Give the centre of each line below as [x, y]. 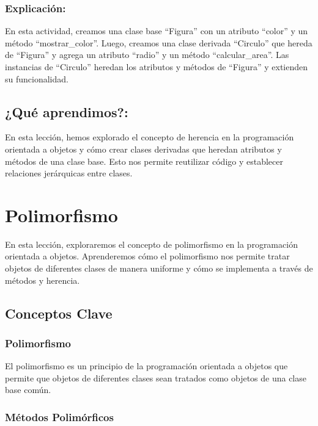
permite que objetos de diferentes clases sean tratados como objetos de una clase [156, 377]
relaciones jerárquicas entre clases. [69, 173]
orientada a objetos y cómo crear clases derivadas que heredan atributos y [143, 149]
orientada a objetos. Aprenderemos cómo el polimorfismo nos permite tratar [147, 256]
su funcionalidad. [37, 78]
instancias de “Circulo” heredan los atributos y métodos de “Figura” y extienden [157, 67]
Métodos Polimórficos [59, 417]
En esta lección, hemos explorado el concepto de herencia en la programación [150, 137]
